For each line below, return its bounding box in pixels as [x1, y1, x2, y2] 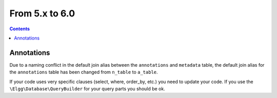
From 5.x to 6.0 [9, 8, 75, 19]
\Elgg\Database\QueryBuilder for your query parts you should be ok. [9, 86, 165, 92]
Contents [9, 26, 30, 32]
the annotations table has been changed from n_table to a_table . [9, 69, 159, 75]
